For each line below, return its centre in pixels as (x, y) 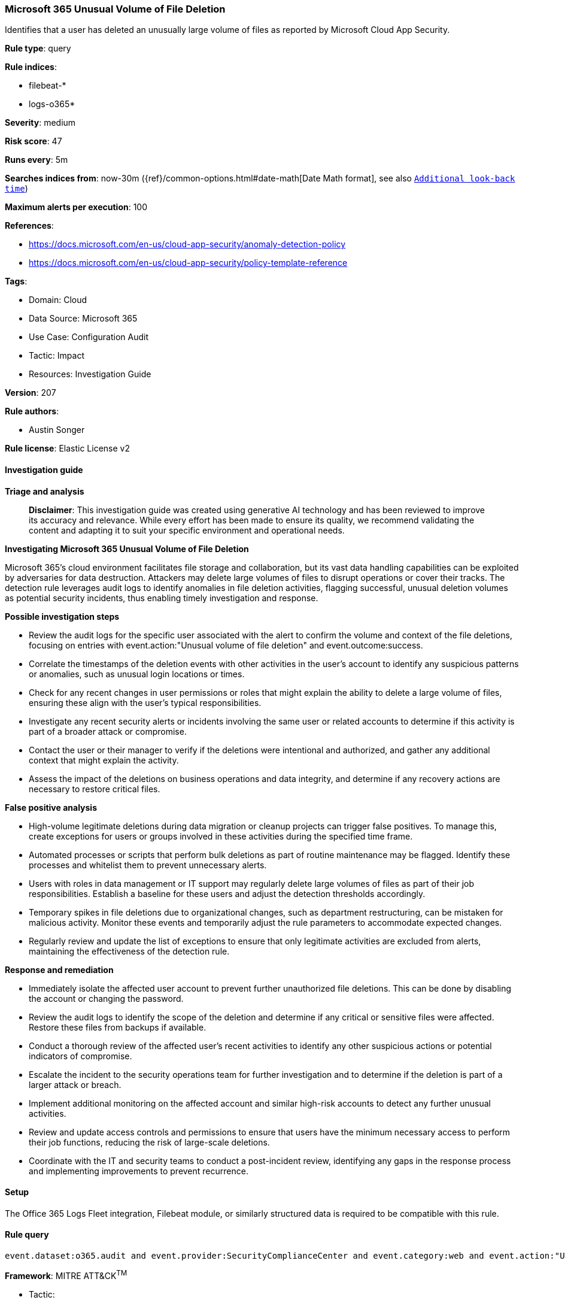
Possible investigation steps (62, 616)
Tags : (16, 281)
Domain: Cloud (58, 300)
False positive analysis (51, 807)
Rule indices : (31, 67)
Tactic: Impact (57, 356)
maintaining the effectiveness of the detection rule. (129, 951)
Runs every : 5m (37, 160)
